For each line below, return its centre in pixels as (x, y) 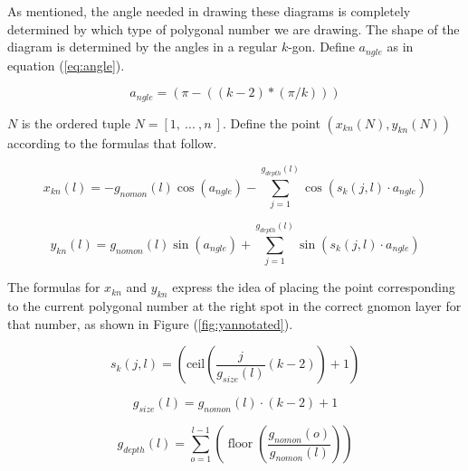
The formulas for (54, 287)
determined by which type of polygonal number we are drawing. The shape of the (234, 28)
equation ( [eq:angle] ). (66, 65)
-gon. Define (321, 47)
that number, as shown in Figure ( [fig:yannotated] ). (150, 323)
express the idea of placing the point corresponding (314, 287)
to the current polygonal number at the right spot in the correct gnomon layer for (234, 306)
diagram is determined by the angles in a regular (143, 47)
